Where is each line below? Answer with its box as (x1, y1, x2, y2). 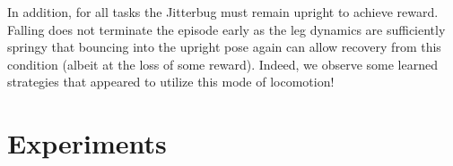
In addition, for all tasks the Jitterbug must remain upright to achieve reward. (7, 3, 439, 21)
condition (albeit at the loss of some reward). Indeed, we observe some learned (7, 54, 438, 73)
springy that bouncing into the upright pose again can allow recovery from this (7, 37, 441, 56)
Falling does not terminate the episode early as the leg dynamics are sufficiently (7, 20, 446, 38)
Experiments (7, 125, 167, 162)
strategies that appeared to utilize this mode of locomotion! (7, 72, 335, 91)
